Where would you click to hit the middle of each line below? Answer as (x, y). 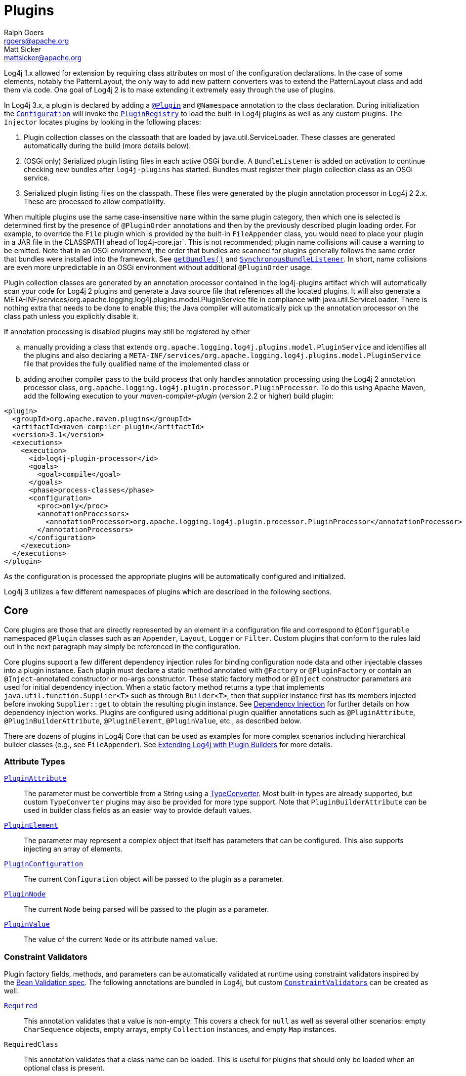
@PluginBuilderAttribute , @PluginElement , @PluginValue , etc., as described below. (153, 720)
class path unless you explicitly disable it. (71, 316)
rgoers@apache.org (37, 41)
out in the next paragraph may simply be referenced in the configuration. (122, 646)
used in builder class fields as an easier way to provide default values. (138, 810)
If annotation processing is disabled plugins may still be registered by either (127, 331)
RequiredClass (31, 1045)
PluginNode (25, 894)
